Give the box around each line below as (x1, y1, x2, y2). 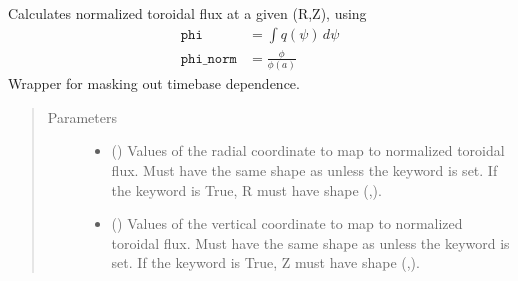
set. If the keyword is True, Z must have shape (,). (111, 252, 420, 273)
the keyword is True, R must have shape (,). (111, 179, 382, 200)
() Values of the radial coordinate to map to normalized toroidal (111, 140, 505, 161)
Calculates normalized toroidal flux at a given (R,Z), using (8, 3, 367, 23)
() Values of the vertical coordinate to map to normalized (111, 213, 463, 234)
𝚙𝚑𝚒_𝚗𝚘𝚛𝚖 (180, 51, 237, 66)
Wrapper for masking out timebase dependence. (8, 73, 300, 94)
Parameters (47, 106, 117, 127)
